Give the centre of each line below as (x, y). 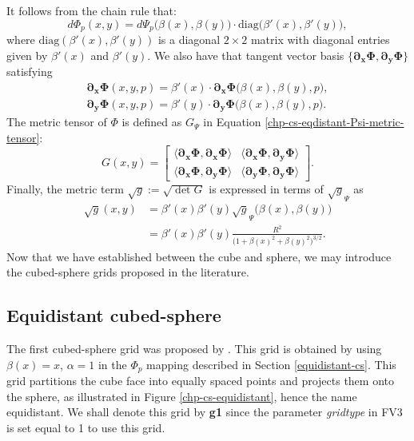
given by (27, 55)
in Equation (232, 122)
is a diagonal (189, 40)
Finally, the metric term (65, 189)
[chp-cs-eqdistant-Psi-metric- (334, 122)
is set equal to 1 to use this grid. (86, 427)
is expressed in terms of (266, 189)
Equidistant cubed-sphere (114, 315)
